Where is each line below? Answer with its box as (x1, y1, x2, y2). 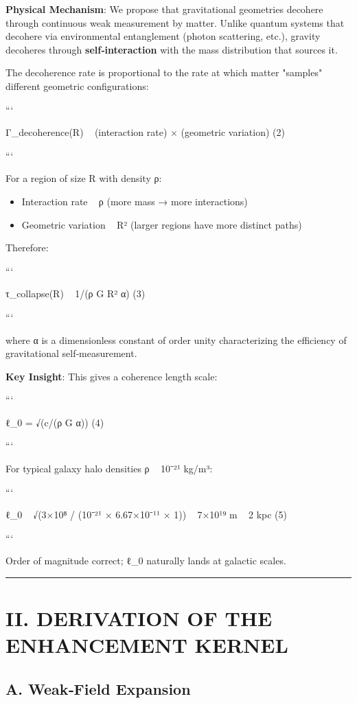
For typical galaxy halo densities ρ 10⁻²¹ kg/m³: (5, 461, 213, 476)
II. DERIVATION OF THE (5, 604, 273, 632)
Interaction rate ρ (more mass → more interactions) (21, 194, 248, 208)
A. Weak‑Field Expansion (5, 678, 191, 699)
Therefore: (5, 240, 49, 255)
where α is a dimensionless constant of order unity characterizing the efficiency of (5, 332, 347, 347)
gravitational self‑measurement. (5, 346, 137, 360)
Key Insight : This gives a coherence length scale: (5, 369, 218, 383)
